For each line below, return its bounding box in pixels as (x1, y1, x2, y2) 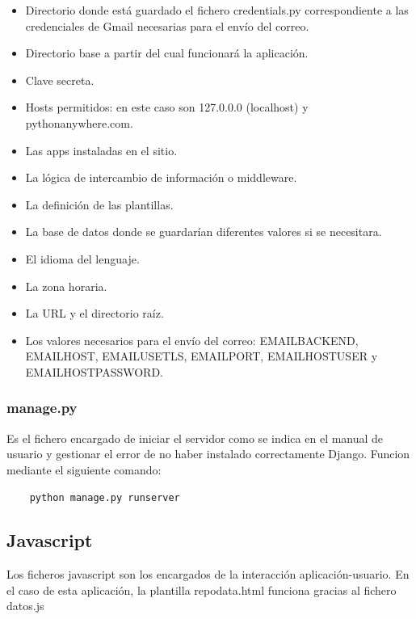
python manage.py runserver (29, 491, 180, 503)
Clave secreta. (25, 71, 95, 88)
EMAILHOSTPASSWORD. (25, 363, 163, 380)
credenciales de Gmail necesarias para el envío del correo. (25, 17, 309, 34)
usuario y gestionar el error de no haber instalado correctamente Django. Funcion (6, 445, 410, 462)
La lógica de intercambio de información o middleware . (25, 169, 297, 186)
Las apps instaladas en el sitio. (25, 141, 178, 158)
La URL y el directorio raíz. (25, 305, 164, 322)
